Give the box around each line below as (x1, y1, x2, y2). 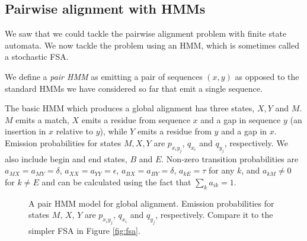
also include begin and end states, (5, 152, 127, 165)
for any (209, 164, 235, 176)
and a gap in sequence (200, 113, 281, 126)
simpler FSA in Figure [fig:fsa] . (28, 224, 140, 237)
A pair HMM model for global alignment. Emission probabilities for (28, 197, 274, 209)
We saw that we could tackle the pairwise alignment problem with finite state (5, 27, 287, 40)
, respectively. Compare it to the (155, 208, 273, 221)
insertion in (5, 125, 46, 137)
